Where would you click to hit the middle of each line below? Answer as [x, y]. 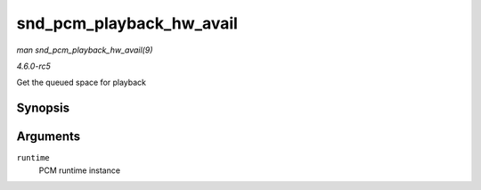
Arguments [49, 137]
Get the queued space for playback [82, 83]
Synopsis [43, 108]
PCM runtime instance [79, 170]
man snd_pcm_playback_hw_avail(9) [85, 50]
